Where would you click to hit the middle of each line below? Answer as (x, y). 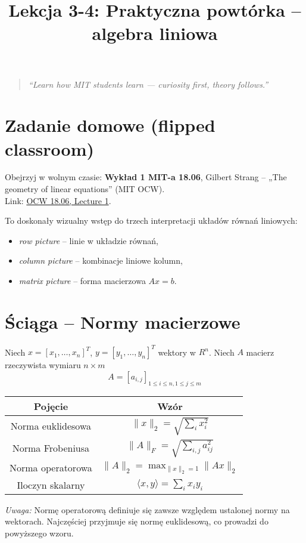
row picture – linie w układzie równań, (88, 240)
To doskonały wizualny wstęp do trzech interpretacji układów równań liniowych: (151, 220)
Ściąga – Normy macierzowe (123, 321)
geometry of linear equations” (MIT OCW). (85, 189)
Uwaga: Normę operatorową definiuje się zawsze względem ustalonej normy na (147, 509)
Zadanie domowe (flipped (110, 125)
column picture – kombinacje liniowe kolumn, (101, 260)
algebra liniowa (155, 33)
